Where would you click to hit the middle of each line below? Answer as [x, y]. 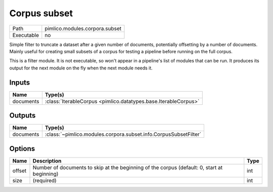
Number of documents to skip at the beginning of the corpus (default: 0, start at [127, 167]
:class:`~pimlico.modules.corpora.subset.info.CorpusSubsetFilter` [123, 134]
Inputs [20, 82]
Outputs [22, 116]
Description [47, 161]
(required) [44, 180]
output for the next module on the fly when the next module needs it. [81, 68]
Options [22, 149]
